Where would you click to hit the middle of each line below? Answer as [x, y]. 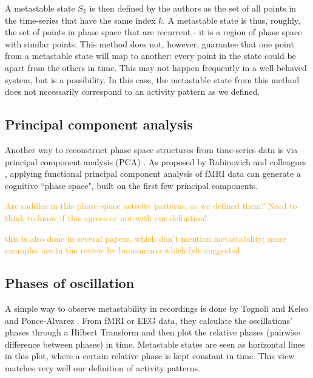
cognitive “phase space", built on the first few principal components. [132, 185]
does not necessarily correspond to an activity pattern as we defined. [133, 91]
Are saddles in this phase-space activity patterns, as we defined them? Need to [151, 206]
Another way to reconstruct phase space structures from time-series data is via [151, 149]
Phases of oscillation [70, 283]
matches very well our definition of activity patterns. [103, 367]
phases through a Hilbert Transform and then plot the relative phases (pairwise [153, 332]
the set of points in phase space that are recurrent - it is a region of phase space [153, 32]
